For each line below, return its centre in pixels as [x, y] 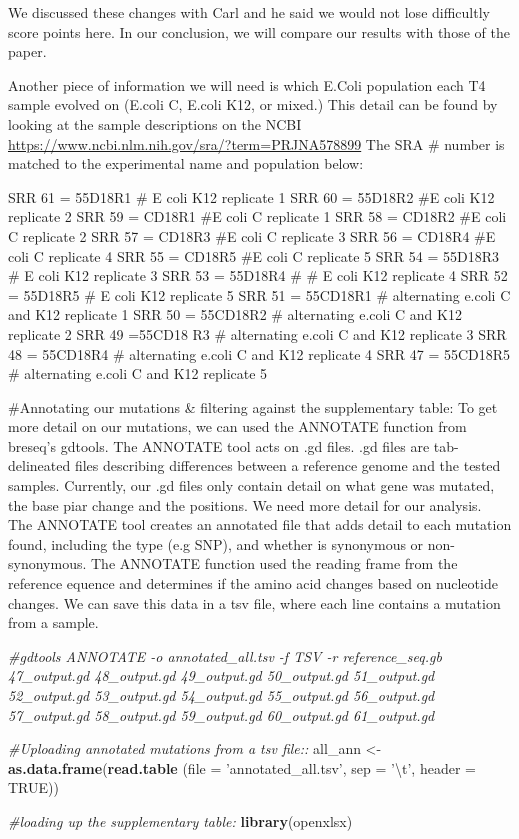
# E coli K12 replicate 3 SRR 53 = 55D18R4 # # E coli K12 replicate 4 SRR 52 [258, 275]
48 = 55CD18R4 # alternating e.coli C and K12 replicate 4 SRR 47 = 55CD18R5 [259, 353]
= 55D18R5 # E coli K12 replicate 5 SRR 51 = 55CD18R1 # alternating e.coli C [259, 294]
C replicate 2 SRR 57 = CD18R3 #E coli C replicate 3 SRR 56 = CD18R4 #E [252, 235]
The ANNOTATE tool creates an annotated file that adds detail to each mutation [260, 524]
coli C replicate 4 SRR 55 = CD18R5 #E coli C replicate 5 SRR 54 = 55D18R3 [253, 255]
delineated [39, 465]
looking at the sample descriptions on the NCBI [155, 123]
